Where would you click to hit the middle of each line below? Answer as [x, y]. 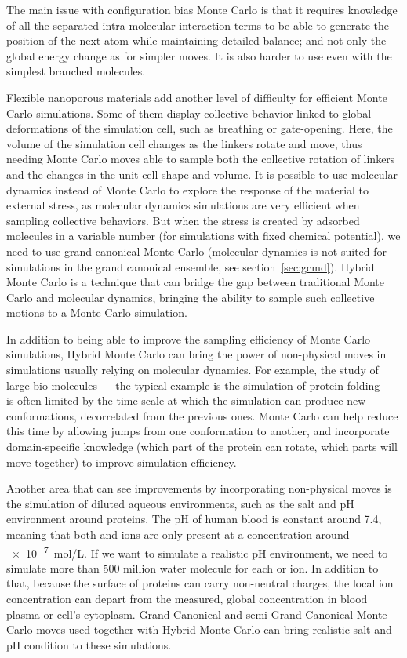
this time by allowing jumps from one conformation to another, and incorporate [198, 431]
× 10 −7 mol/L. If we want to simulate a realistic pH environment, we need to [200, 551]
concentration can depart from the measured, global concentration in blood [187, 599]
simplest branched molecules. [76, 71]
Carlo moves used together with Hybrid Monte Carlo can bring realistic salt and [199, 629]
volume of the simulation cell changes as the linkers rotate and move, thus [184, 143]
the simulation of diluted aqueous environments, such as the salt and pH [180, 503]
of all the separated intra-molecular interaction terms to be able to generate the [198, 25]
